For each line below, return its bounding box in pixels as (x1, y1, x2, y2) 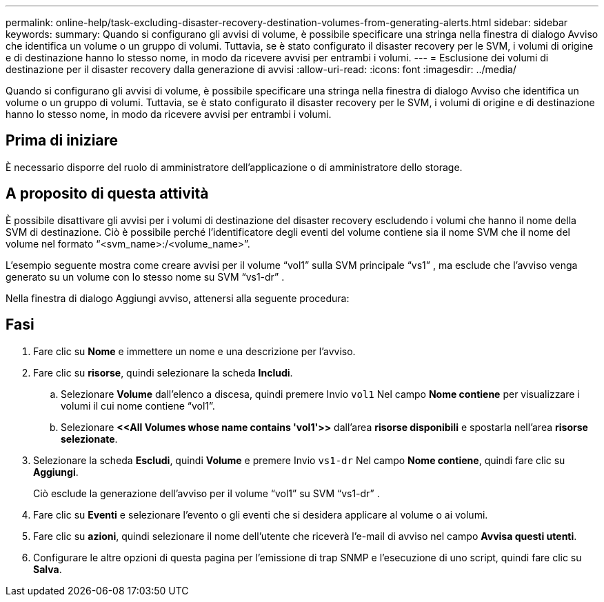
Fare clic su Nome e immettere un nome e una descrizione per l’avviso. (33, 345, 356, 357)
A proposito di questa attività (6, 185, 209, 203)
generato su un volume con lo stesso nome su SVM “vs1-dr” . (6, 270, 285, 283)
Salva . (33, 563, 62, 575)
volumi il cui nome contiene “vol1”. (61, 399, 215, 412)
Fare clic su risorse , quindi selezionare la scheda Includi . (33, 366, 293, 379)
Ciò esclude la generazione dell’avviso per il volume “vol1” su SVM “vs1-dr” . (33, 487, 380, 499)
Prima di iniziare (6, 132, 119, 150)
